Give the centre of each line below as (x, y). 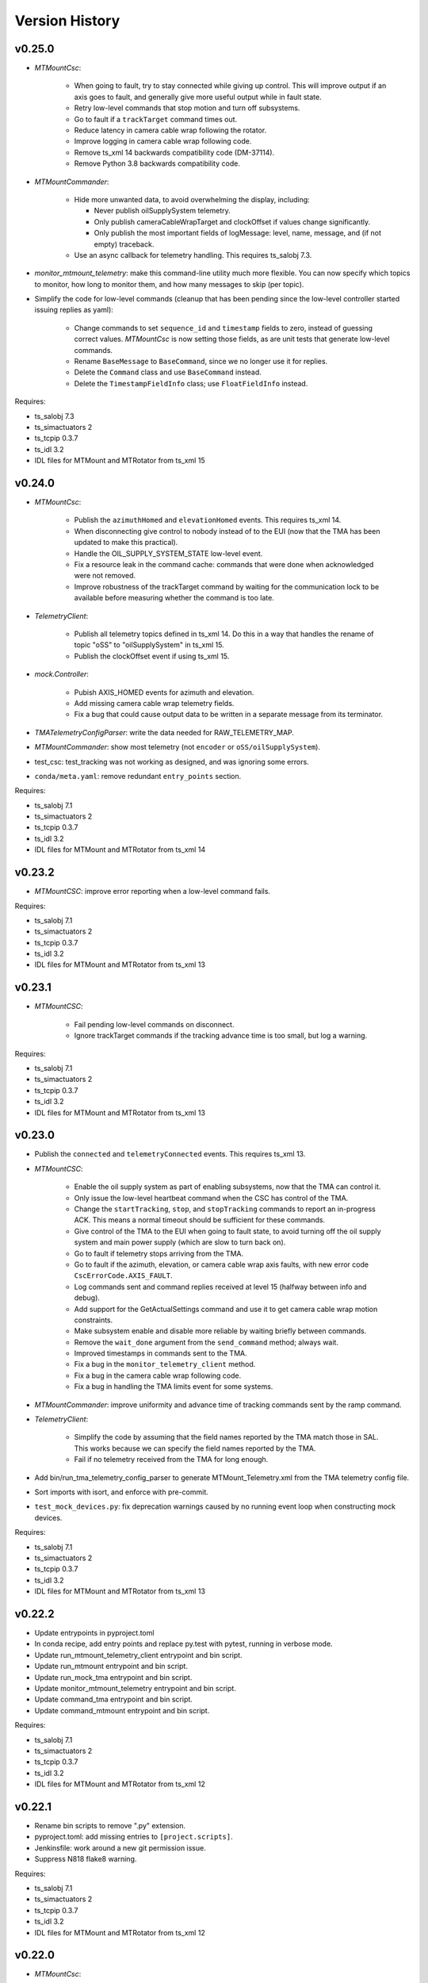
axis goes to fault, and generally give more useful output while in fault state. (198, 97)
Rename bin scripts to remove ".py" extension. (110, 1825)
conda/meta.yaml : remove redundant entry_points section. (138, 776)
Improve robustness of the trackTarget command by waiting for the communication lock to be (227, 586)
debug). (87, 1298)
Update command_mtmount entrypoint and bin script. (122, 1710)
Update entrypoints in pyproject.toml (94, 1633)
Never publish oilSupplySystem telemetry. (162, 211)
